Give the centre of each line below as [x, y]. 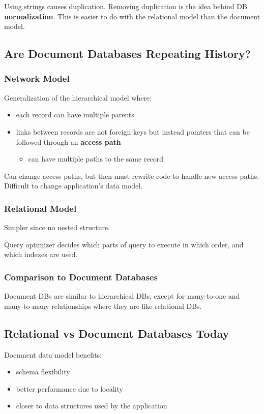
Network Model [37, 78]
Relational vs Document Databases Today [117, 333]
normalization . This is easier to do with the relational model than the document [132, 16]
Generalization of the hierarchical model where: [78, 97]
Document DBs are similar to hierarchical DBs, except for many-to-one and [122, 296]
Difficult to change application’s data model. [74, 186]
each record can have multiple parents [75, 115]
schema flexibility [43, 372]
